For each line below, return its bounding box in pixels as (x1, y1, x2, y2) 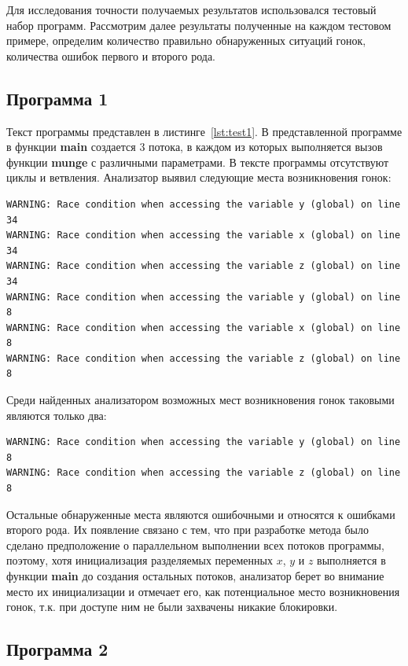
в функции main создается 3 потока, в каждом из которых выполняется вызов (6, 138, 383, 155)
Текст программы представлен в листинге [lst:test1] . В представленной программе (6, 123, 402, 139)
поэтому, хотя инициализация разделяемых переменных (6, 552, 273, 568)
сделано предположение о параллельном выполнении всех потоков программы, (6, 536, 384, 553)
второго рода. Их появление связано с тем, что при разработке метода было (6, 521, 369, 538)
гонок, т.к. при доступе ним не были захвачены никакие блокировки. (6, 598, 338, 615)
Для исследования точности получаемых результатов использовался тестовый (6, 2, 377, 17)
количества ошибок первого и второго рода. (6, 47, 215, 64)
